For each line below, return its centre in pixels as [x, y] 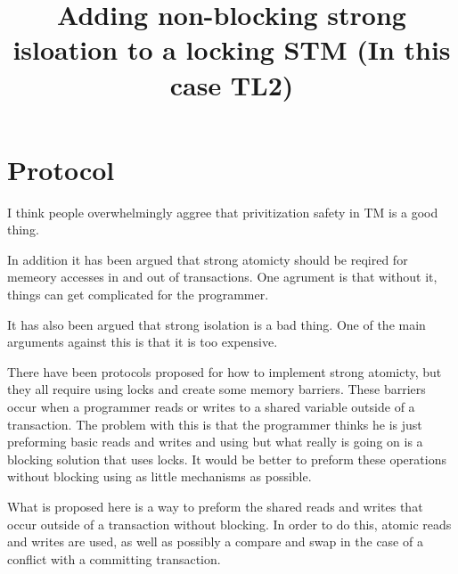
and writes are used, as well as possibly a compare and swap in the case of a [215, 541]
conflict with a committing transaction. [114, 558]
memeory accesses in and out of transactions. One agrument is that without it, [222, 277]
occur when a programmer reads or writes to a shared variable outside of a [211, 407]
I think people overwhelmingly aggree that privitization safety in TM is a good [223, 212]
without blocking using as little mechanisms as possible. [159, 476]
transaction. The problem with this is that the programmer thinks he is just [215, 424]
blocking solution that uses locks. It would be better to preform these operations [227, 459]
